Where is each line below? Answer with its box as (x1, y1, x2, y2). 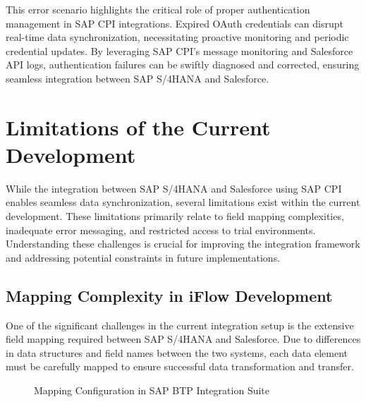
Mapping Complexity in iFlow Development (6, 284, 333, 306)
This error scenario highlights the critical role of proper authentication (6, 2, 310, 16)
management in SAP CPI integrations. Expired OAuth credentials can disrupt (6, 16, 343, 30)
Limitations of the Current (6, 112, 271, 141)
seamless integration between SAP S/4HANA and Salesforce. (6, 71, 269, 85)
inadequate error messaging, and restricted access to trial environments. (6, 222, 316, 237)
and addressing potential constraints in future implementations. (6, 250, 281, 264)
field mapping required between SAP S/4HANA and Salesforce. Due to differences (6, 331, 361, 346)
